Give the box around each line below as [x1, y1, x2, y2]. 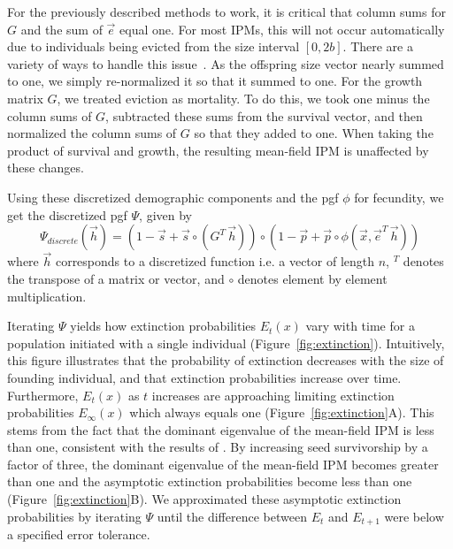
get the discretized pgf [7, 205, 127, 224]
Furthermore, [7, 385, 79, 404]
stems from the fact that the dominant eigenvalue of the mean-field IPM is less [7, 420, 434, 438]
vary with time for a [305, 316, 415, 335]
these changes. [7, 158, 84, 177]
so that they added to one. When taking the [194, 124, 434, 142]
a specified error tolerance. [7, 525, 150, 544]
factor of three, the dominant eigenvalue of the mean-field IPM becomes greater [7, 454, 439, 473]
